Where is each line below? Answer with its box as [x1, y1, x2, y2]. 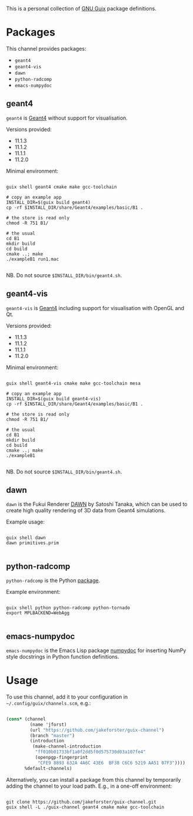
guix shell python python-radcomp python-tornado [6, 605, 131, 611]
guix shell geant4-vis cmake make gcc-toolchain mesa [6, 380, 141, 386]
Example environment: [6, 588, 61, 595]
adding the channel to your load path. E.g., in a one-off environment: [6, 782, 172, 789]
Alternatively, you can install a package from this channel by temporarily [6, 776, 181, 783]
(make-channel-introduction [32, 743, 101, 749]
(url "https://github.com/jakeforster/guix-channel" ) [29, 727, 165, 733]
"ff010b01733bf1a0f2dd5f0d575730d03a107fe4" [35, 749, 146, 755]
